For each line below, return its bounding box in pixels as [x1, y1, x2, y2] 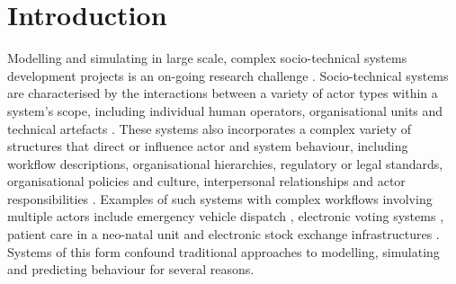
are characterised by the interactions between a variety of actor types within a [7, 84, 438, 102]
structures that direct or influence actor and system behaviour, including [7, 137, 408, 155]
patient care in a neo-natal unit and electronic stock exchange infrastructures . [7, 225, 440, 244]
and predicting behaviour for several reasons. [7, 260, 255, 279]
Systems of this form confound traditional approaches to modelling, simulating [7, 242, 440, 261]
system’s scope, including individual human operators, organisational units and [7, 101, 443, 120]
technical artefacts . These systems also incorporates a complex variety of [7, 119, 412, 138]
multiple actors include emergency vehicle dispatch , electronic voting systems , [7, 207, 444, 226]
